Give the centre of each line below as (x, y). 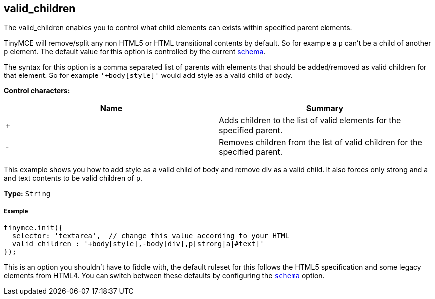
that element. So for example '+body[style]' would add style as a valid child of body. (148, 75)
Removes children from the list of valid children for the (321, 142)
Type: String (27, 194)
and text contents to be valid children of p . (73, 178)
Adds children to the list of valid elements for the (310, 120)
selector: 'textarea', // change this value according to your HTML (151, 236)
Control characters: (37, 91)
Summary (325, 109)
